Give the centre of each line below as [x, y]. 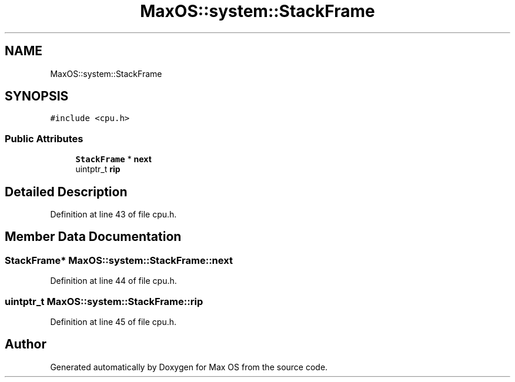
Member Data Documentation [93, 237]
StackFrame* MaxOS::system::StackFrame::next [119, 260]
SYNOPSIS [37, 96]
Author [26, 344]
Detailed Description [66, 192]
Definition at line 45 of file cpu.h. [113, 322]
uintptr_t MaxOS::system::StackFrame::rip [104, 301]
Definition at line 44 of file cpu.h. [113, 281]
